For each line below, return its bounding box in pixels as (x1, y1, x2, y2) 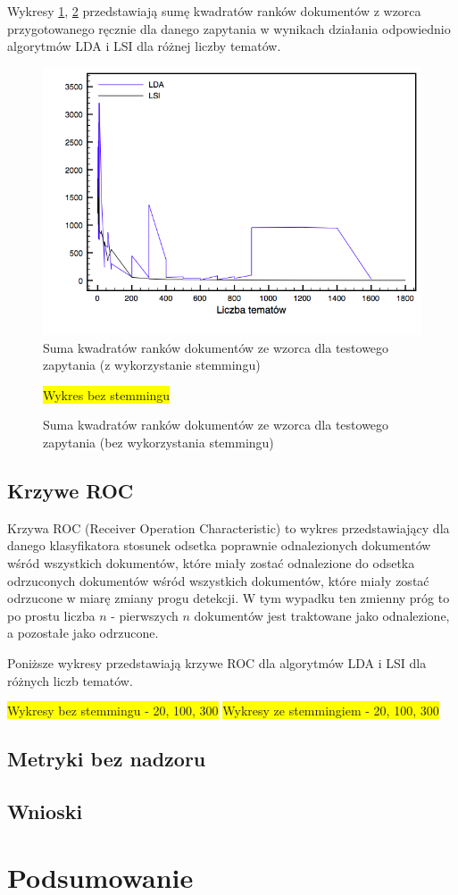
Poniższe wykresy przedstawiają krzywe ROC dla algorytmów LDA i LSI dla (7, 653, 427, 672)
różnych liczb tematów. (7, 671, 133, 690)
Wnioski (7, 797, 83, 824)
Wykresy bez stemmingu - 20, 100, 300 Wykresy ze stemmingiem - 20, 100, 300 (7, 701, 439, 720)
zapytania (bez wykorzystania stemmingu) (43, 433, 274, 452)
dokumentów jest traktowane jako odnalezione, (194, 606, 450, 624)
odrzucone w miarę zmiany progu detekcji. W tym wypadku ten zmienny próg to (7, 589, 450, 607)
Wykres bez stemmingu (43, 385, 171, 404)
